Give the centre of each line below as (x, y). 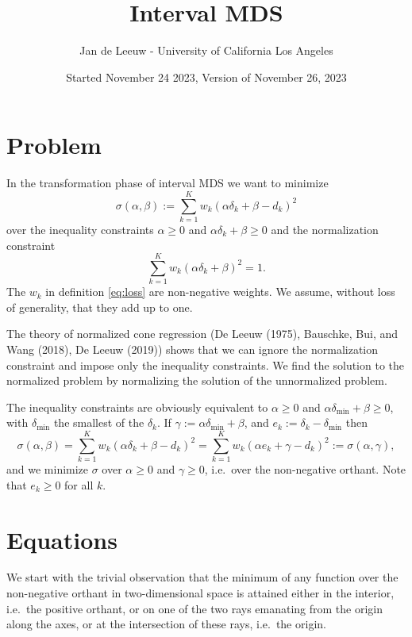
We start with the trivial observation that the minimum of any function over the (202, 577)
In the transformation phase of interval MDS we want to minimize (167, 183)
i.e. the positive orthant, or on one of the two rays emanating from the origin (195, 608)
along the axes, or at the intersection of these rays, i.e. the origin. (166, 624)
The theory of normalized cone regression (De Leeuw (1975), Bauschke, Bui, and (202, 334)
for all (79, 484)
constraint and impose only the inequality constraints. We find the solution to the (206, 365)
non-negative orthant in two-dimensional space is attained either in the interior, (200, 593)
